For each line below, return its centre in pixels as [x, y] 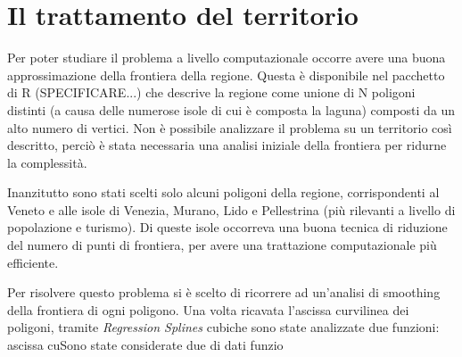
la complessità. [47, 162]
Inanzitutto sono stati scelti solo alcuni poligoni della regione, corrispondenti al [223, 192]
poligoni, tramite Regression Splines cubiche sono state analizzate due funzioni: [223, 327]
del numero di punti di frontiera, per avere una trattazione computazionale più [222, 245]
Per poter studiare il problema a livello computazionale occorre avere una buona [227, 58]
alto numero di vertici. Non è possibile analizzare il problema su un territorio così [230, 127]
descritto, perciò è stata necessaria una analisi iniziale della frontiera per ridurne [227, 145]
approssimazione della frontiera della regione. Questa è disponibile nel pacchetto [226, 75]
